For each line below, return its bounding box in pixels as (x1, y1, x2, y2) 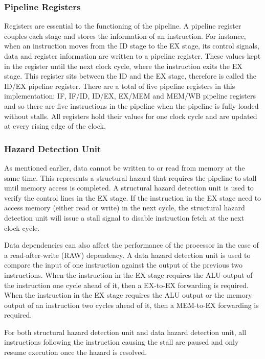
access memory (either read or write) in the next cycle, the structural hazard (4, 202, 245, 213)
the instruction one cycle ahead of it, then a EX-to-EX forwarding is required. (4, 279, 249, 290)
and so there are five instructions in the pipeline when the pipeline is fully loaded (4, 100, 259, 111)
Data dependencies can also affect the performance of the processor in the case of (4, 240, 259, 250)
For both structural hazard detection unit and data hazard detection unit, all (4, 326, 247, 337)
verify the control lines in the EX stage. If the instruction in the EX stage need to (4, 192, 261, 203)
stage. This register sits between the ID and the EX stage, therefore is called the (4, 70, 256, 81)
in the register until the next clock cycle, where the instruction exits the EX (4, 60, 242, 71)
